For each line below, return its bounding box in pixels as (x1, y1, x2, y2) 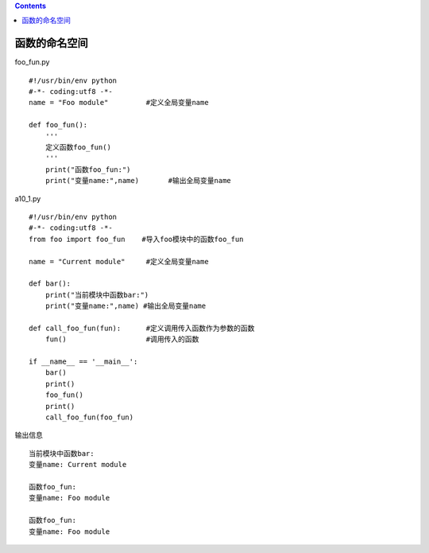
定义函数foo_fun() (44, 143, 111, 152)
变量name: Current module (29, 460, 127, 469)
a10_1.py (14, 193, 41, 203)
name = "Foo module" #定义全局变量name (29, 98, 210, 107)
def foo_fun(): (29, 120, 88, 130)
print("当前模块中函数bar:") (44, 290, 149, 299)
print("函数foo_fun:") (44, 165, 131, 174)
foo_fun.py (14, 57, 50, 67)
